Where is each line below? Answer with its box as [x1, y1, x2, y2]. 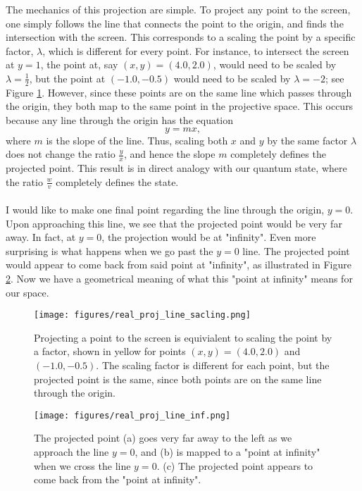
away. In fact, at [6, 230, 76, 244]
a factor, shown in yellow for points [34, 344, 186, 359]
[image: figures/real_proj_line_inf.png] [34, 410, 231, 421]
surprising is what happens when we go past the [6, 243, 213, 258]
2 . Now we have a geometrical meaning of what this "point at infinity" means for [6, 271, 353, 285]
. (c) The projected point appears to [156, 458, 313, 473]
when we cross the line [34, 458, 131, 473]
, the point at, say [40, 57, 118, 72]
